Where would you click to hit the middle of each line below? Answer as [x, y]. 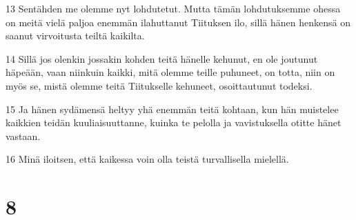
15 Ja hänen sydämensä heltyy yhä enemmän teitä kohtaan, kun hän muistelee [172, 109]
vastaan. [23, 136]
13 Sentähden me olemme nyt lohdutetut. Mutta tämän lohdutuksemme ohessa [173, 8]
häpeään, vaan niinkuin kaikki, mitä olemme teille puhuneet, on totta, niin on [170, 72]
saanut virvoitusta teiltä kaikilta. [75, 36]
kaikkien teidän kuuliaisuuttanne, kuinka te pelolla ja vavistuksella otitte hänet [174, 122]
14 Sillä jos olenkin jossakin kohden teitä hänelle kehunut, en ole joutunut [162, 58]
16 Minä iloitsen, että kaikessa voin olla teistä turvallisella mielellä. [147, 159]
